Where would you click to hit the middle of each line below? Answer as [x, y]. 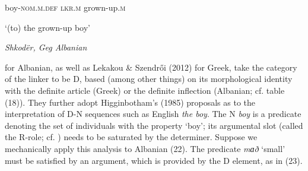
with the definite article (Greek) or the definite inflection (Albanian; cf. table [145, 90]
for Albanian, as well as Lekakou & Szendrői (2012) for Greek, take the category [151, 67]
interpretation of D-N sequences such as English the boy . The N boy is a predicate [153, 114]
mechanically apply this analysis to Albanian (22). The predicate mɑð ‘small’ [145, 148]
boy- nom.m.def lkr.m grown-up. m [65, 7]
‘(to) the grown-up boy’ [47, 27]
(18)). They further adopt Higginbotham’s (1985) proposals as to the [130, 102]
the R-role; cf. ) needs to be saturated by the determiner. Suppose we [131, 137]
